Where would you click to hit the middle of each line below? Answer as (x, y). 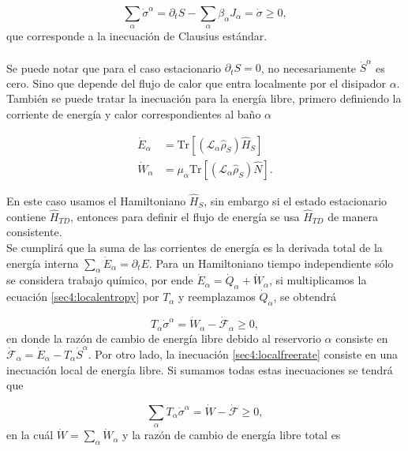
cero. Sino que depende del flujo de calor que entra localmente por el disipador (196, 83)
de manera (353, 216)
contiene (26, 216)
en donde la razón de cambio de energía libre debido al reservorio (164, 338)
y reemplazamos (217, 297)
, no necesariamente (309, 68)
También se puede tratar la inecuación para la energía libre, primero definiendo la (204, 98)
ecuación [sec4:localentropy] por (83, 297)
